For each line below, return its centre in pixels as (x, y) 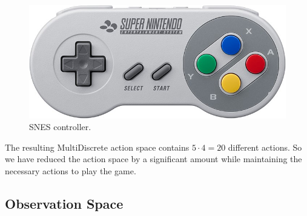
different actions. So (265, 147)
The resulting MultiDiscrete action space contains (97, 147)
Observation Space (64, 203)
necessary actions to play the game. (71, 170)
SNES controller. (60, 127)
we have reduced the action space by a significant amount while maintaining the (153, 159)
